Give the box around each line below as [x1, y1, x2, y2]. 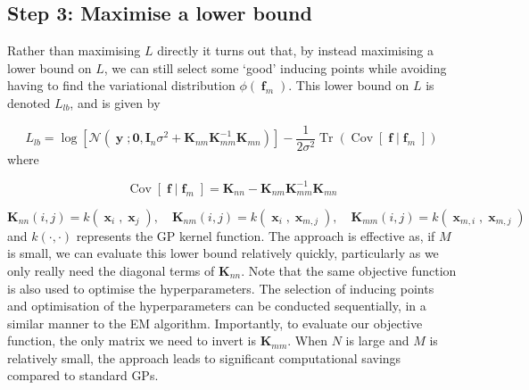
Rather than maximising [7, 41, 141, 60]
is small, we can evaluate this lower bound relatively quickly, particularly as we [7, 244, 439, 262]
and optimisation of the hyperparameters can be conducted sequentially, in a [7, 296, 426, 315]
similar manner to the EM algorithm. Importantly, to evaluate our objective [7, 313, 423, 332]
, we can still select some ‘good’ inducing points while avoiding [103, 58, 447, 77]
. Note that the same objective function [241, 261, 457, 279]
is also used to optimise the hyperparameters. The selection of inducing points [7, 278, 434, 297]
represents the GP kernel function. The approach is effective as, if [76, 226, 435, 245]
